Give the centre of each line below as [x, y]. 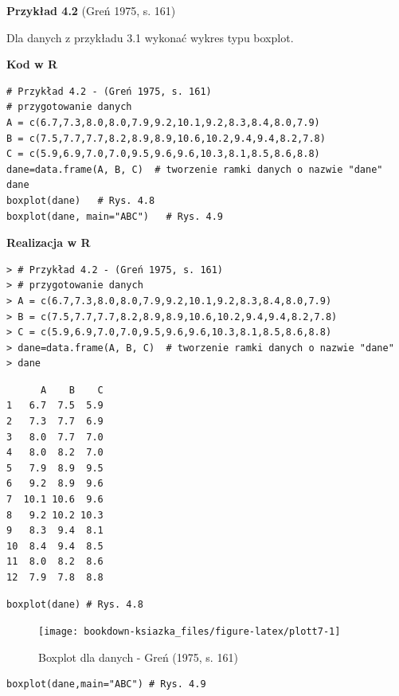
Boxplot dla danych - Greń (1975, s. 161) [138, 657]
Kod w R [32, 64]
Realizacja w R [49, 242]
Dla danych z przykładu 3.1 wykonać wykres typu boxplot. [150, 37]
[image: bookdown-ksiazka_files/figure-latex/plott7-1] [190, 632]
